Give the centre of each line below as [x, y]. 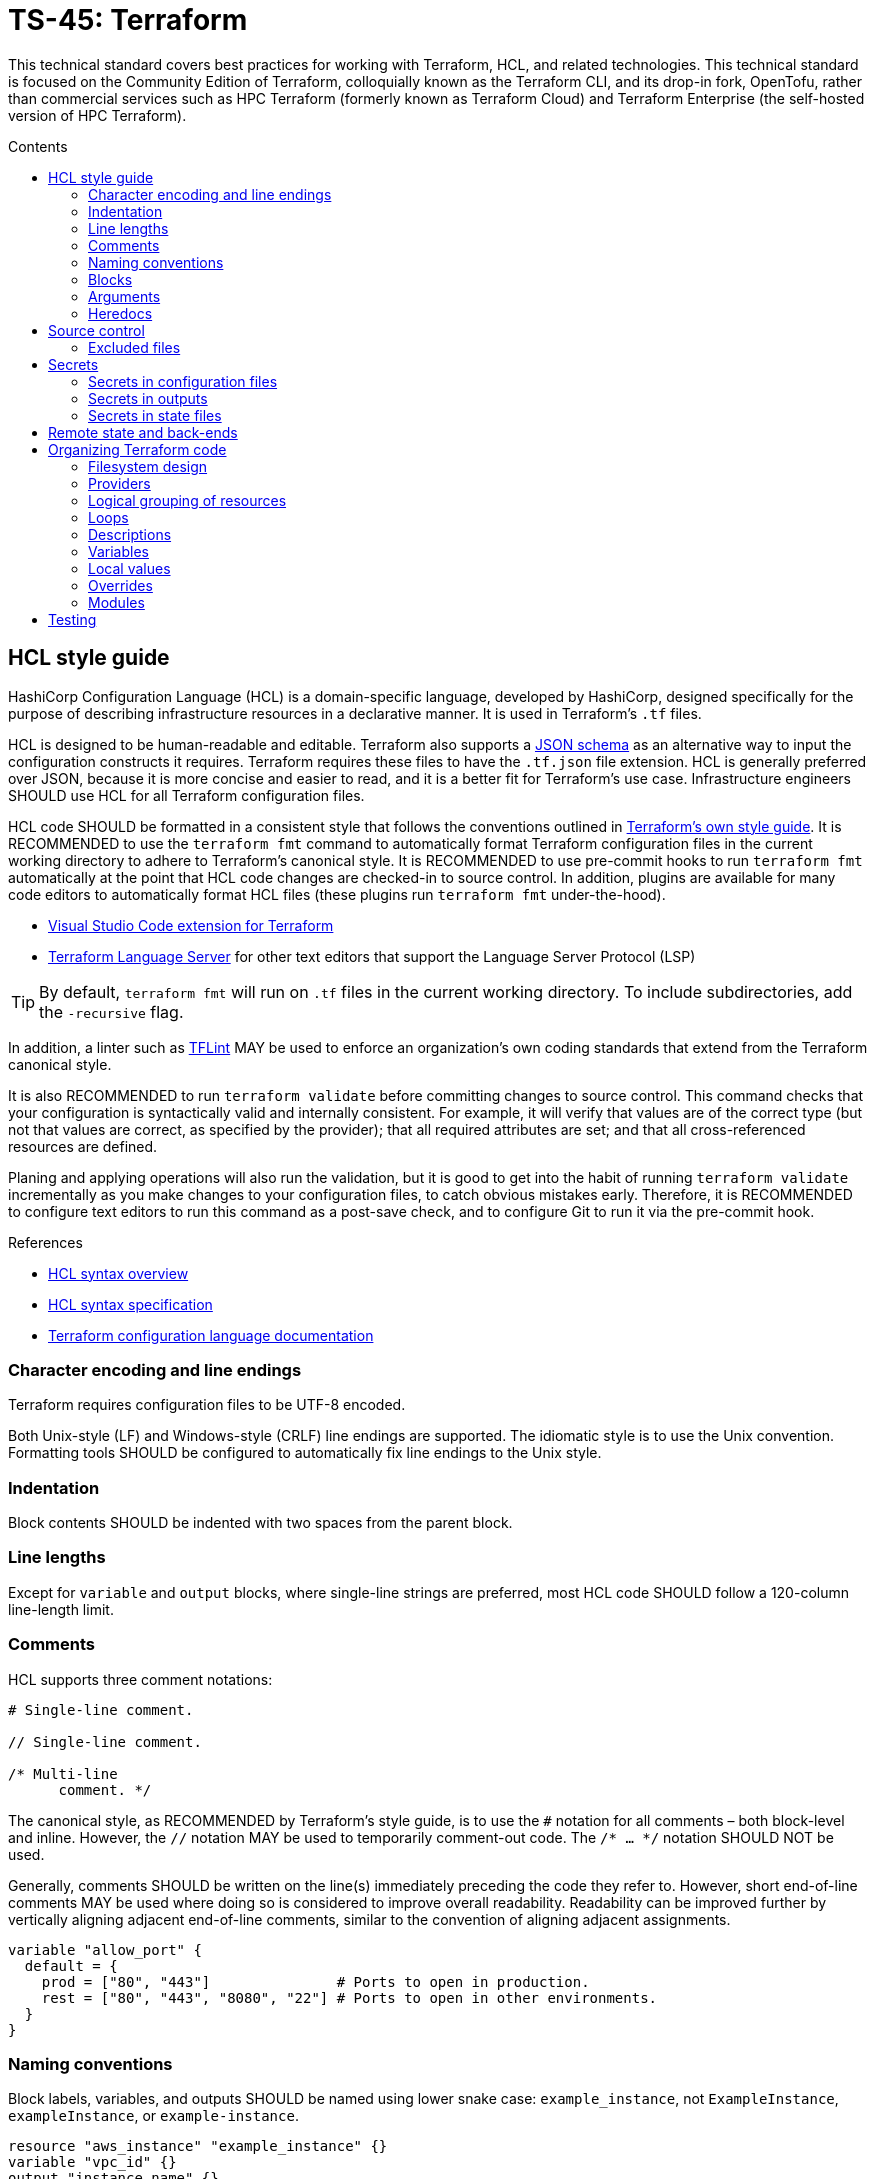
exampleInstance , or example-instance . [153, 2116]
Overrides [120, 585]
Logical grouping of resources [187, 500]
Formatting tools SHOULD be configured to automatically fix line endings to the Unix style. [305, 1453]
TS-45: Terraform [128, 20]
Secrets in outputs [148, 398]
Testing [72, 619]
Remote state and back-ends [143, 432]
